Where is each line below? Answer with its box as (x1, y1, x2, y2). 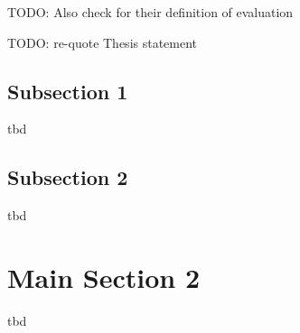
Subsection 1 (7, 77, 128, 105)
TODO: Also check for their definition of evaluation (7, 3, 294, 21)
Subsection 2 (7, 163, 128, 191)
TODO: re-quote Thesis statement (7, 32, 198, 51)
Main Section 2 (7, 258, 200, 295)
